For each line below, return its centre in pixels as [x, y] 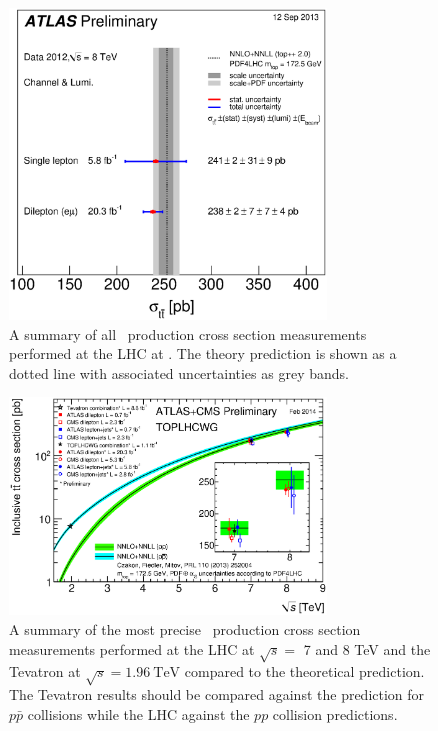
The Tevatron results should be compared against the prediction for [217, 694]
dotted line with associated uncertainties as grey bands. [179, 372]
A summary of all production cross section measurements [188, 333]
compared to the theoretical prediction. [304, 671]
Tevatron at [45, 671]
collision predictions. [335, 713]
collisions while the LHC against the [138, 713]
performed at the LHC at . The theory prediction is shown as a [203, 353]
